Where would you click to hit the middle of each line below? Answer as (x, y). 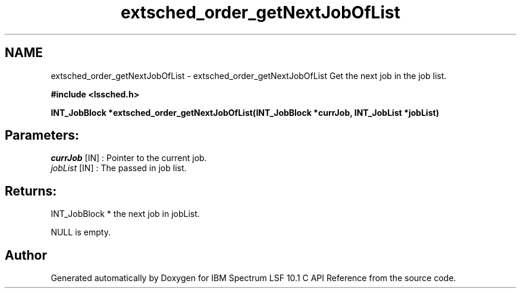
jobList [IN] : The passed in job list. (119, 168)
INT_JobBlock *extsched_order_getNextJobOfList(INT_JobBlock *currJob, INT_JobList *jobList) (245, 112)
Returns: (31, 191)
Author (26, 255)
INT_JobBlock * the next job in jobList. (125, 214)
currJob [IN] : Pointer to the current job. (129, 158)
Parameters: (42, 136)
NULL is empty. (81, 232)
